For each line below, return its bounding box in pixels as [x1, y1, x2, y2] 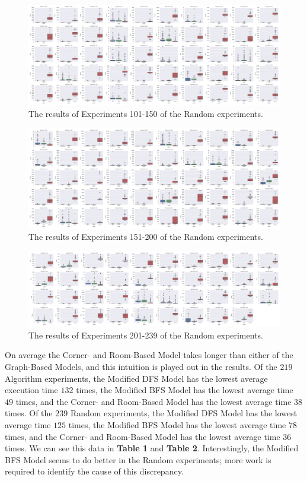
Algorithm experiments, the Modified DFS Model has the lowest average [5, 372, 268, 384]
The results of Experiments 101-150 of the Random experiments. [28, 107, 263, 119]
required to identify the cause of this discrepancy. [5, 465, 184, 477]
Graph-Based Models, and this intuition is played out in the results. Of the [5, 360, 277, 372]
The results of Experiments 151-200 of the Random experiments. [28, 230, 263, 243]
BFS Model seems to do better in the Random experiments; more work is [5, 453, 271, 466]
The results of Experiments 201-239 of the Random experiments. [28, 328, 263, 341]
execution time [5, 384, 58, 396]
